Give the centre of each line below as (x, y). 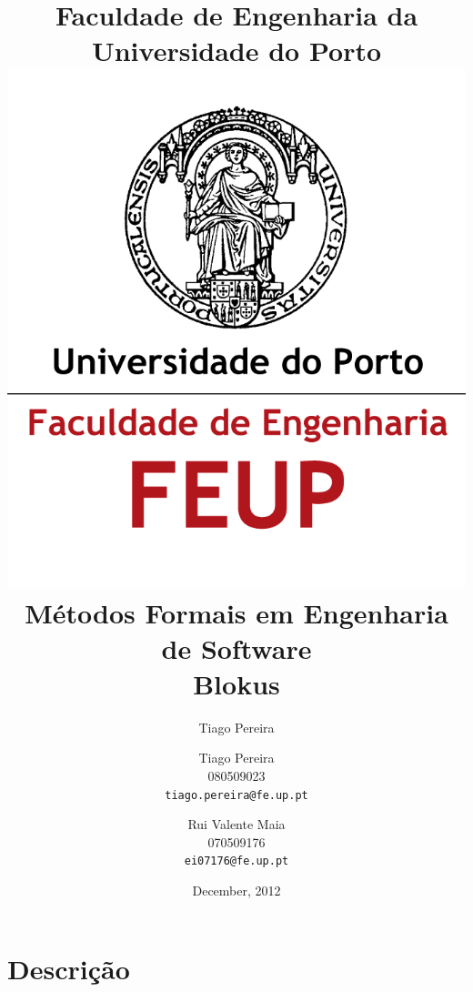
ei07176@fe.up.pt (236, 861)
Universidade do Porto (236, 51)
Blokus (236, 683)
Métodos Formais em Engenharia (236, 612)
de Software (236, 648)
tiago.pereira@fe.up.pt (236, 795)
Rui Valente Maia (236, 824)
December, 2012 (236, 891)
